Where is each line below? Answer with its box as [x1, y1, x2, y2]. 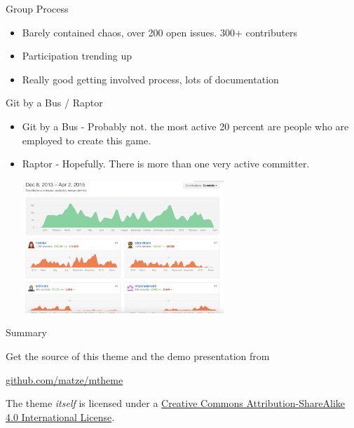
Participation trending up [22, 48, 132, 63]
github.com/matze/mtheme [6, 372, 123, 387]
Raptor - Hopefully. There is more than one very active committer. [22, 156, 310, 171]
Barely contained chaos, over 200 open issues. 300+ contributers [22, 25, 298, 39]
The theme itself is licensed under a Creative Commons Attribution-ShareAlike [6, 396, 345, 410]
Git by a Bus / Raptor [6, 95, 103, 110]
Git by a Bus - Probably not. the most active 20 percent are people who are [22, 118, 349, 133]
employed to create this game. [22, 132, 151, 147]
